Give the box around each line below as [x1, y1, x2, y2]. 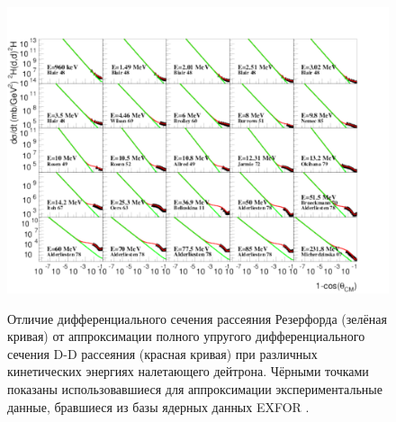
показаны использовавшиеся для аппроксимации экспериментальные [7, 379, 382, 398]
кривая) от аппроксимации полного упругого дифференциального [7, 327, 365, 346]
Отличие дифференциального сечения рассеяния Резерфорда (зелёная [7, 309, 387, 328]
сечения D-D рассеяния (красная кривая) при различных [7, 344, 318, 363]
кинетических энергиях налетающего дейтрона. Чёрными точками [7, 362, 369, 381]
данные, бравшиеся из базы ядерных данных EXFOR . [7, 397, 310, 416]
